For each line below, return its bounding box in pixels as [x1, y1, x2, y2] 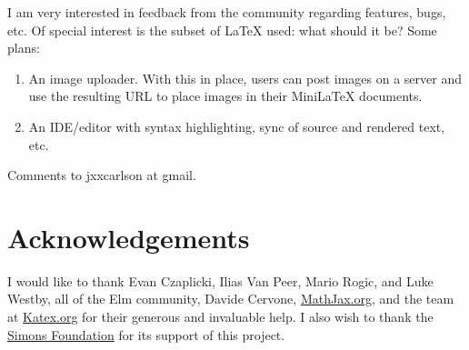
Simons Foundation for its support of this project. [7, 325, 285, 344]
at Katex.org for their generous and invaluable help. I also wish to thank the [7, 307, 434, 326]
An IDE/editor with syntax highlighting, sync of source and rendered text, [28, 116, 445, 135]
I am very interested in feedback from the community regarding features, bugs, [7, 3, 446, 21]
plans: [7, 38, 40, 57]
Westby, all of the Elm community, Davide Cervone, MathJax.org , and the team [7, 289, 454, 308]
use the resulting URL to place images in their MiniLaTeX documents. [28, 86, 423, 105]
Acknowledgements [7, 218, 250, 255]
